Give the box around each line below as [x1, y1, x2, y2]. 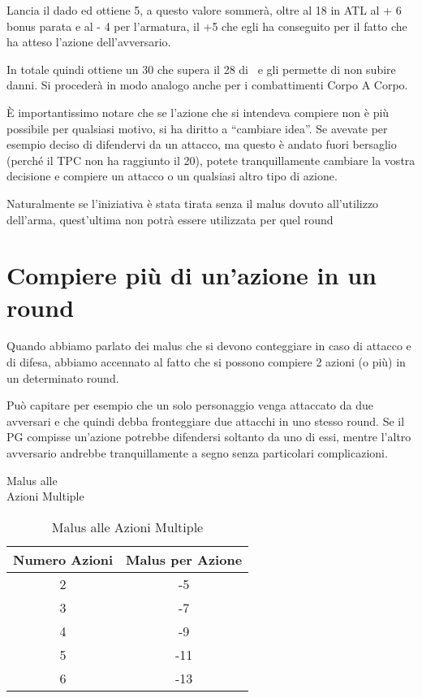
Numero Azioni [13, 549, 114, 569]
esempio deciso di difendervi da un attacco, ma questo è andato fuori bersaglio [6, 136, 397, 153]
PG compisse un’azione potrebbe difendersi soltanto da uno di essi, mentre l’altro [6, 428, 411, 445]
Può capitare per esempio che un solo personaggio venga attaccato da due [6, 397, 374, 414]
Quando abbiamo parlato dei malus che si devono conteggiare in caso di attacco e [6, 337, 411, 354]
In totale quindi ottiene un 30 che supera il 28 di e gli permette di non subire [6, 60, 396, 77]
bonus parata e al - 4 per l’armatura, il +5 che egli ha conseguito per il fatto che [6, 17, 407, 34]
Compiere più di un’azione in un [6, 258, 377, 292]
